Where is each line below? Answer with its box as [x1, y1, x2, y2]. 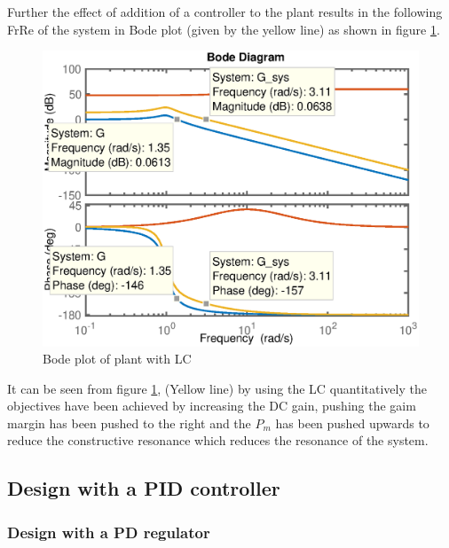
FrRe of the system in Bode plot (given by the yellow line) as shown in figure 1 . [7, 20, 440, 38]
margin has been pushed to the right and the [7, 413, 251, 432]
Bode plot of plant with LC [43, 349, 192, 368]
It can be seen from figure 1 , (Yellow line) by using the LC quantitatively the [7, 379, 427, 397]
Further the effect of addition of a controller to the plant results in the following [7, 3, 443, 20]
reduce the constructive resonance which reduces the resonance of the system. [7, 431, 429, 450]
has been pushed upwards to [275, 413, 429, 432]
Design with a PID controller [7, 474, 280, 502]
